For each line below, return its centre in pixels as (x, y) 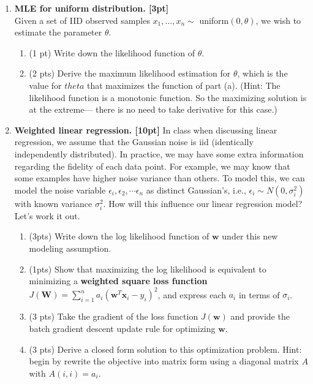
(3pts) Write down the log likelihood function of (119, 236)
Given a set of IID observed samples (82, 20)
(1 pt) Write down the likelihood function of (112, 52)
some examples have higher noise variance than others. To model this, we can (160, 178)
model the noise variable (60, 190)
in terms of (259, 294)
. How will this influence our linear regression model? (203, 203)
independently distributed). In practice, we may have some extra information (159, 153)
